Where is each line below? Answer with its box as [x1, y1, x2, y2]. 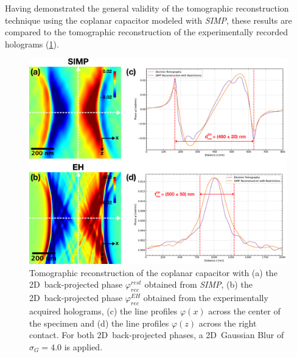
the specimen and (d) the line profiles [29, 316, 169, 329]
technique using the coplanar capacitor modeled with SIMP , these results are [5, 13, 292, 26]
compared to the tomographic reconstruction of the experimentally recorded [5, 26, 288, 38]
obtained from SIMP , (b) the [144, 278, 253, 291]
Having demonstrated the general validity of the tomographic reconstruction [5, 2, 289, 14]
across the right [198, 316, 257, 329]
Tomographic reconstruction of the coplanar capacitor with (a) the [29, 266, 278, 279]
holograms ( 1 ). [5, 37, 59, 50]
